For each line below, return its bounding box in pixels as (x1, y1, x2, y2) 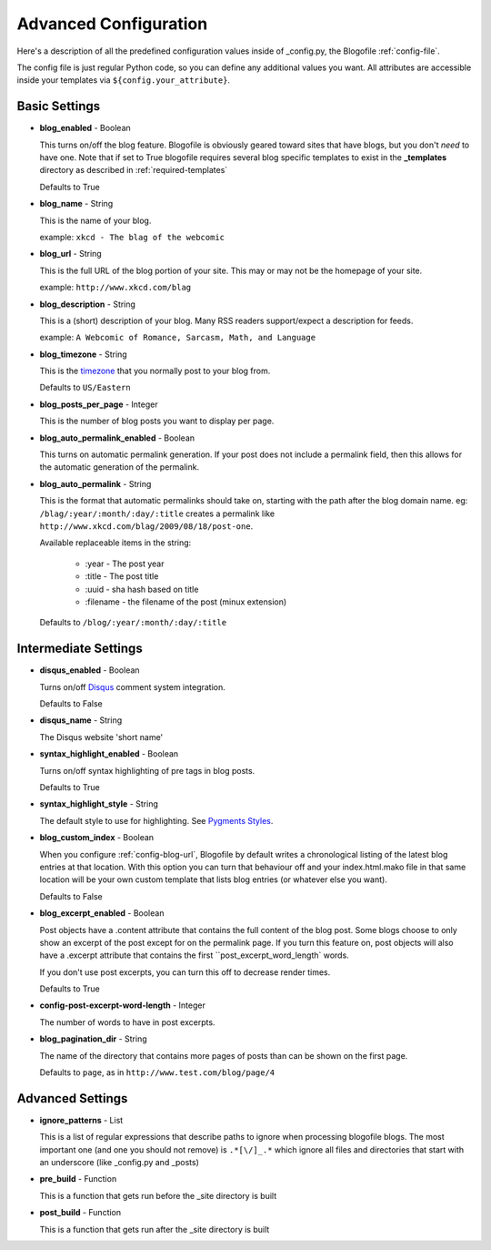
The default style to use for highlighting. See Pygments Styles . (39, 815, 274, 826)
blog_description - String (39, 299, 136, 310)
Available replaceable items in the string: (39, 537, 192, 548)
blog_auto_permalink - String (39, 478, 152, 489)
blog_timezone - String (39, 349, 127, 360)
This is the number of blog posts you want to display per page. (39, 415, 275, 427)
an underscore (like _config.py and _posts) (39, 1157, 200, 1168)
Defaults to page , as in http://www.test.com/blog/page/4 (39, 1067, 276, 1078)
